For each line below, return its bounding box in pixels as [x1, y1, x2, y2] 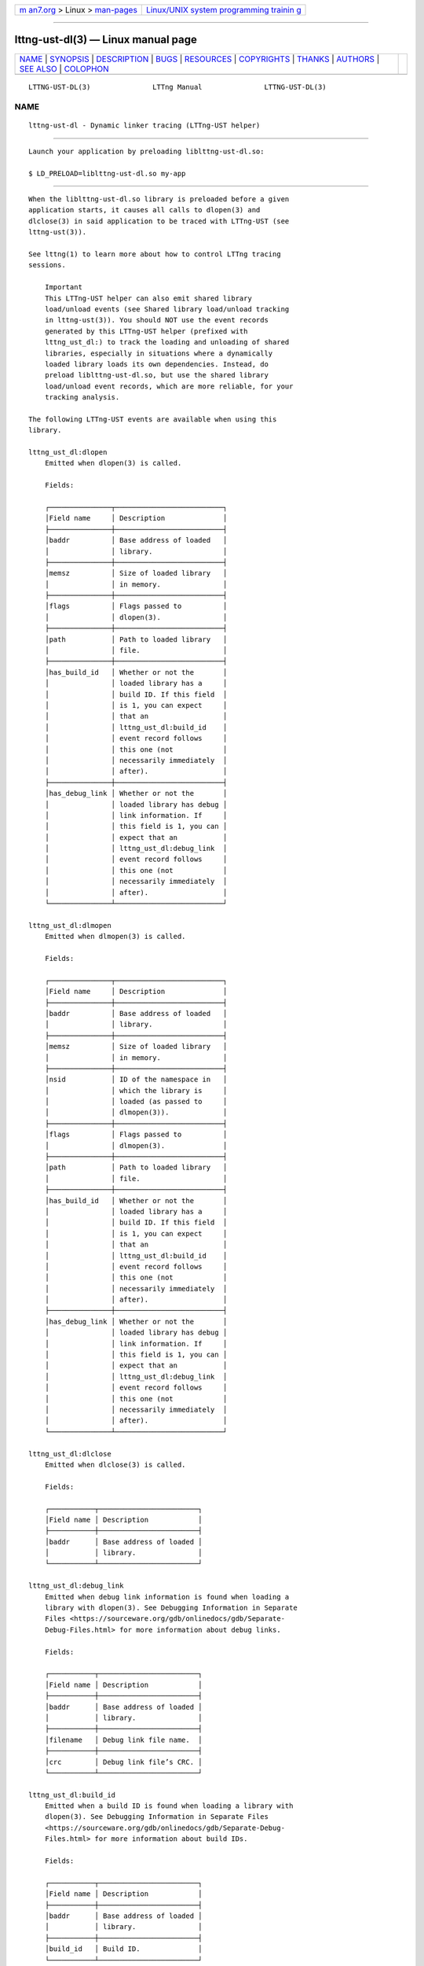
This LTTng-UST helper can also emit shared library [44, 293, 253, 303]
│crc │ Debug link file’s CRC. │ [44, 1758, 203, 1766]
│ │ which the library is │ [44, 1086, 228, 1095]
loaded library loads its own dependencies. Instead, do [44, 359, 269, 369]
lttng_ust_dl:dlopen [28, 448, 108, 457]
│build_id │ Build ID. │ [44, 1945, 203, 1953]
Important [44, 283, 82, 292]
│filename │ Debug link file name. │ [44, 1735, 203, 1744]
